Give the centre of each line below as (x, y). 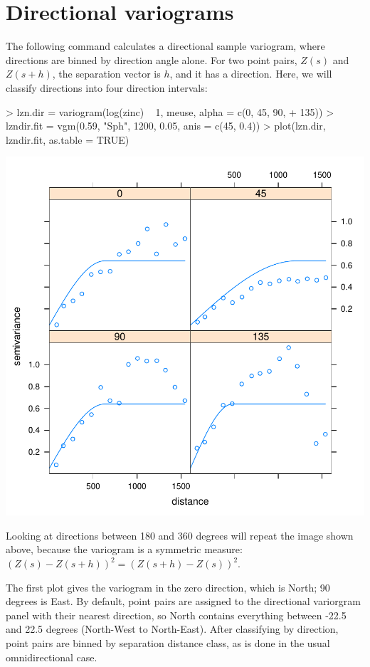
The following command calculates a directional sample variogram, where (165, 46)
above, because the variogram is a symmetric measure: (124, 549)
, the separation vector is (106, 74)
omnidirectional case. (52, 657)
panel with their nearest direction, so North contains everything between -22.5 (176, 615)
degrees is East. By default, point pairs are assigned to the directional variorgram (183, 601)
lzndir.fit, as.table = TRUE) (68, 139)
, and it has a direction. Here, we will (251, 74)
